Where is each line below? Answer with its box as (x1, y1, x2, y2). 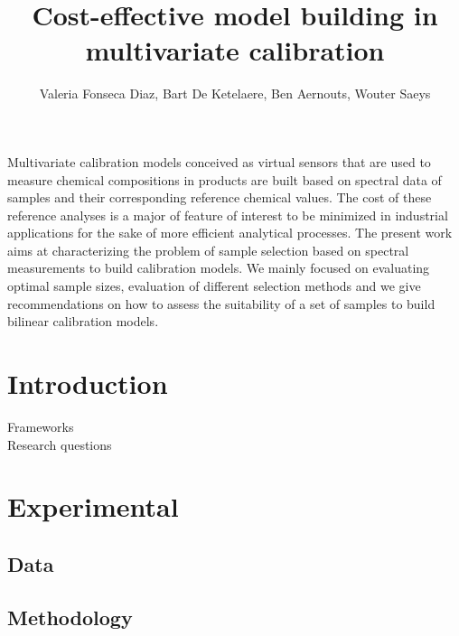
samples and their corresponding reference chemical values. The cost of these (7, 188, 432, 207)
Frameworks (7, 416, 74, 435)
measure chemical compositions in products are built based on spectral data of (7, 170, 442, 189)
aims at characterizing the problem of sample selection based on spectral (7, 240, 409, 259)
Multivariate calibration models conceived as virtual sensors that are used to (7, 152, 431, 171)
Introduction (7, 365, 168, 402)
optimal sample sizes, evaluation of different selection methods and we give (7, 276, 421, 295)
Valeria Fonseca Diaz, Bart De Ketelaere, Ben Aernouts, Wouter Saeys (39, 84, 431, 103)
